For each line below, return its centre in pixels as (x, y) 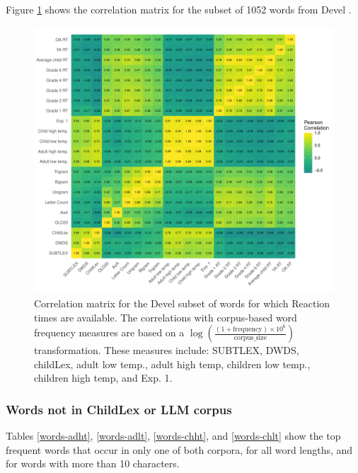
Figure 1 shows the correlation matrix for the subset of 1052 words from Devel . (179, 9)
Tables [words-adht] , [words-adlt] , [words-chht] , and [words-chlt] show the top (173, 436)
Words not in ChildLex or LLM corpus (119, 409)
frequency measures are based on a (109, 332)
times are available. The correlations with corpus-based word (166, 317)
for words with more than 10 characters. (93, 463)
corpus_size (250, 338)
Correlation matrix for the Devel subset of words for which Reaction (182, 303)
